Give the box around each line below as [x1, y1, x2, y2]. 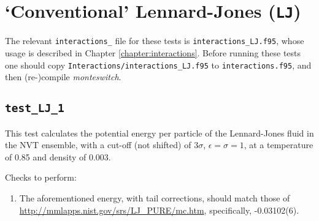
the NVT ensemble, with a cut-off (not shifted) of [5, 138, 191, 151]
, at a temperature [244, 138, 313, 151]
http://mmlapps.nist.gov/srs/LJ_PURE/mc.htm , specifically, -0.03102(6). [19, 203, 299, 216]
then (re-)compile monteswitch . [5, 70, 121, 83]
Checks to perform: [5, 171, 77, 184]
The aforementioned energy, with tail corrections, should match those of [19, 191, 290, 204]
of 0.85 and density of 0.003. [5, 150, 111, 163]
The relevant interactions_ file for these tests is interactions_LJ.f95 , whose [5, 34, 304, 47]
